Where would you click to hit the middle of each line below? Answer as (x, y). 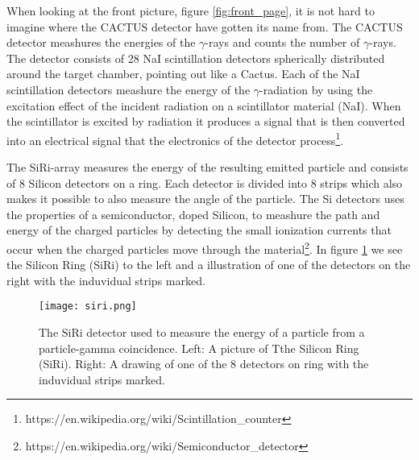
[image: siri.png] (88, 307)
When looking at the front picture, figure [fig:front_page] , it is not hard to (191, 10)
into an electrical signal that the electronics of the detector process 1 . (175, 139)
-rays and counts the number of (282, 42)
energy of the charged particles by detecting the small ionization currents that (199, 230)
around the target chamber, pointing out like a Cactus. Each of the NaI (183, 74)
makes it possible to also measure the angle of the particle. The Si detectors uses (205, 199)
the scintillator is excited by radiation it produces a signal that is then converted (206, 121)
